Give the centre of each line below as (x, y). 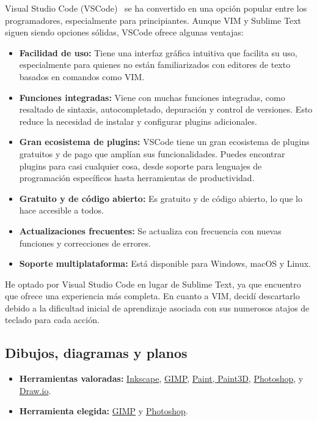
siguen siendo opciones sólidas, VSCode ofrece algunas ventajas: (124, 32)
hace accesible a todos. (61, 210)
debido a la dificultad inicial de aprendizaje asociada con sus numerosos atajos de (157, 307)
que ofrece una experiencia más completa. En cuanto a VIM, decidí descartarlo (152, 296)
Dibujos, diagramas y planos (96, 353)
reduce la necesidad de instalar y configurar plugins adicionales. (138, 121)
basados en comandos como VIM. (82, 76)
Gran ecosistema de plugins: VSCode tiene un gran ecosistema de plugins (164, 142)
